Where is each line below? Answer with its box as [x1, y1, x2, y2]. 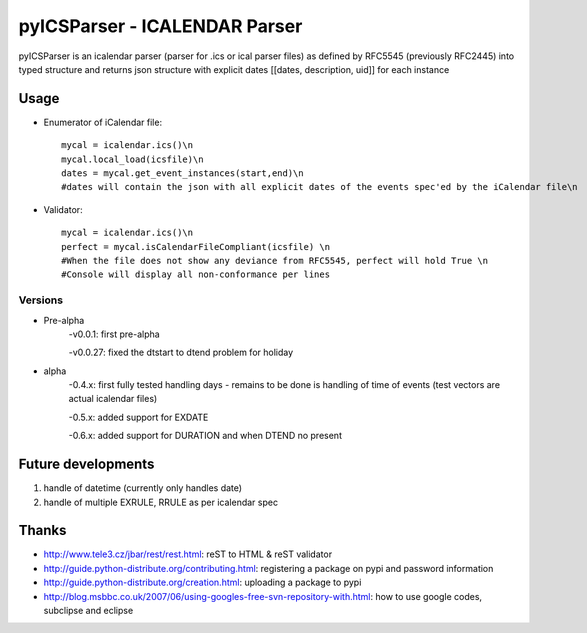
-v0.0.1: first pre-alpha [68, 328, 160, 340]
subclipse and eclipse [43, 605, 134, 616]
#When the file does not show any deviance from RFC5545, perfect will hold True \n [61, 255, 489, 266]
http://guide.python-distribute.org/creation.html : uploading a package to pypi [43, 576, 362, 589]
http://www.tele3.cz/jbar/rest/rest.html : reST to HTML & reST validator [43, 548, 333, 560]
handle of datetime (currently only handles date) [43, 482, 243, 494]
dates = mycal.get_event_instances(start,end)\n [61, 168, 304, 179]
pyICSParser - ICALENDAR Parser [18, 15, 303, 37]
